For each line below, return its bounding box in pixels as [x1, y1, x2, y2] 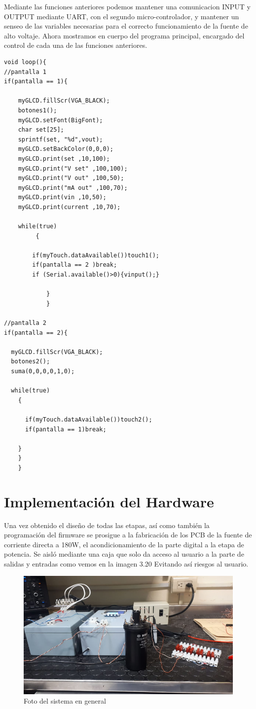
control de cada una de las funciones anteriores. [4, 40, 147, 50]
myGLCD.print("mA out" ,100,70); [18, 184, 128, 191]
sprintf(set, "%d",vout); [18, 136, 103, 143]
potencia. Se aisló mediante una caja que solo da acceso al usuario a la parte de [4, 549, 244, 559]
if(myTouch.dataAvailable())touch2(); [25, 416, 152, 423]
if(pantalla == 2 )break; [32, 261, 117, 269]
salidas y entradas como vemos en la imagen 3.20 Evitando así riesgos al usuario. [4, 559, 249, 568]
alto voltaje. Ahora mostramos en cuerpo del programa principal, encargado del [4, 30, 245, 40]
